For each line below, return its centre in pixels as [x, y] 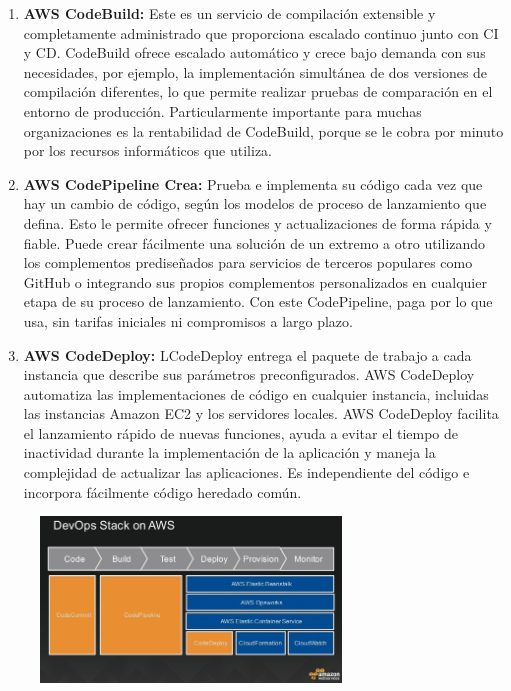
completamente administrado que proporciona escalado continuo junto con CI [261, 32]
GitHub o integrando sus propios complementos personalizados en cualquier [255, 281]
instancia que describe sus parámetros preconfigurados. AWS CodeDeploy [249, 374]
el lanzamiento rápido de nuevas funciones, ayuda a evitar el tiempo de [241, 432]
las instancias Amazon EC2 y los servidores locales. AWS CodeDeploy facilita [261, 413]
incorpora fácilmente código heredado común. [162, 491]
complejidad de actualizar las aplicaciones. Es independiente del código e [246, 472]
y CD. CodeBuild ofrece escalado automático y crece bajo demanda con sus [254, 52]
